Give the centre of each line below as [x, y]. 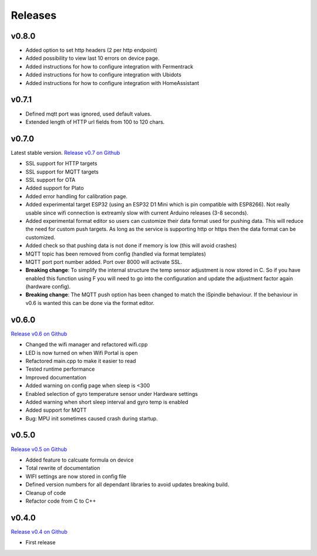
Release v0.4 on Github [39, 531]
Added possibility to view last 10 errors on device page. [92, 58]
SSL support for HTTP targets [61, 164]
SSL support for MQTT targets [62, 172]
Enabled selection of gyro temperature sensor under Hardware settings [112, 394]
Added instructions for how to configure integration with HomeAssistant [112, 83]
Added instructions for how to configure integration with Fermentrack [109, 66]
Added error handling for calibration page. [77, 196]
